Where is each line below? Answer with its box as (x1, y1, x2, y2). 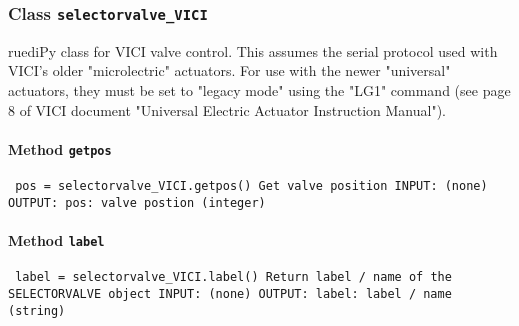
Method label (8, 229, 105, 250)
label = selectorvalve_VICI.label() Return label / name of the (15, 270, 452, 285)
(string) (8, 303, 66, 318)
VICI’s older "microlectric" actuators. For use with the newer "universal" (8, 60, 451, 81)
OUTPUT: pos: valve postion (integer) (8, 195, 266, 210)
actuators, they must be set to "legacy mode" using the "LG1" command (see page (8, 79, 511, 100)
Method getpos (8, 138, 112, 159)
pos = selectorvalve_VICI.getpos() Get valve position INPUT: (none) (15, 179, 488, 194)
